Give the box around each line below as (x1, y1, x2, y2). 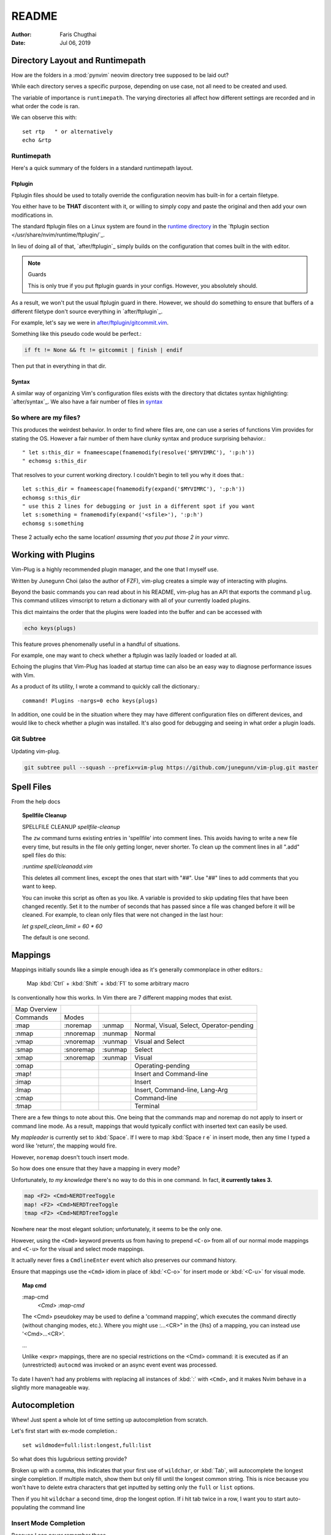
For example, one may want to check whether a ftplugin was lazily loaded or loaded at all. (11, 651, 238, 659)
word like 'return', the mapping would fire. (11, 1142, 117, 1149)
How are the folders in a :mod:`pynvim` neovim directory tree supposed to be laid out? (11, 71, 229, 79)
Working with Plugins (11, 550, 95, 560)
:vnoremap (64, 1038, 95, 1046)
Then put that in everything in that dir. (11, 362, 107, 370)
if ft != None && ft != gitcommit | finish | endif (24, 347, 183, 354)
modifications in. (11, 211, 53, 219)
